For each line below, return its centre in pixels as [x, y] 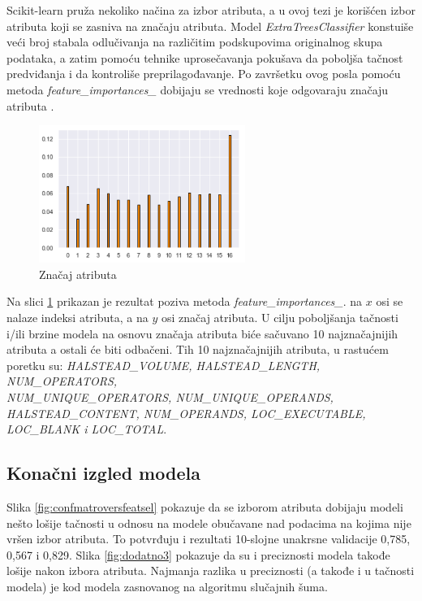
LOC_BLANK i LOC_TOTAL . [87, 429]
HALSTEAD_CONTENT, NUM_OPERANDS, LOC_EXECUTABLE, [186, 413]
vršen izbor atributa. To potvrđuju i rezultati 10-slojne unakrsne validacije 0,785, [209, 539]
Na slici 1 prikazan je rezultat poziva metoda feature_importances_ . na [185, 301]
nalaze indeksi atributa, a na [78, 317]
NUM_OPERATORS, [62, 381]
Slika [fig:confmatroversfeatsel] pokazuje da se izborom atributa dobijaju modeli [205, 506]
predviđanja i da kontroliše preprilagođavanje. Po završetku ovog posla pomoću [204, 74]
